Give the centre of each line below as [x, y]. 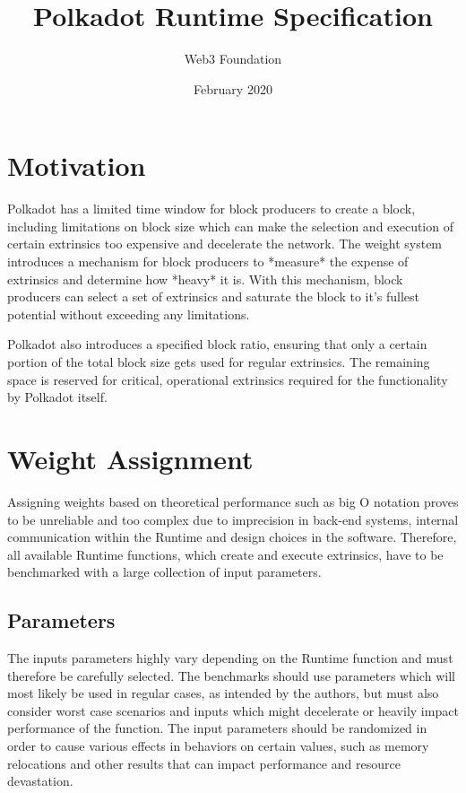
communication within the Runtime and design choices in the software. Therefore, [232, 537]
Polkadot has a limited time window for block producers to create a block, [211, 209]
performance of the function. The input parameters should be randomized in [217, 728]
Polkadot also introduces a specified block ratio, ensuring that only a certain [217, 344]
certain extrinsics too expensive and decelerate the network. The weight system [225, 244]
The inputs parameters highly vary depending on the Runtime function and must [230, 658]
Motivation [77, 166]
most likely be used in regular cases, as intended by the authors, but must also [223, 693]
